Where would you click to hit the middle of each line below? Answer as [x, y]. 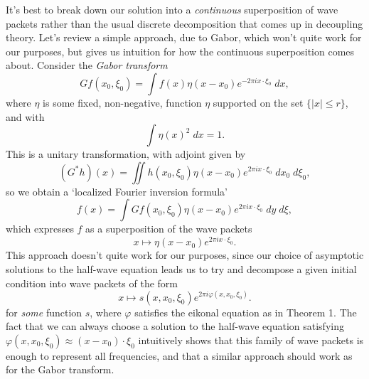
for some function [44, 312]
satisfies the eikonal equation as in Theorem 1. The [246, 312]
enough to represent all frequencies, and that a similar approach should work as [179, 355]
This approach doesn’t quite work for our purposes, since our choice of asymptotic [185, 255]
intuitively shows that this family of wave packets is [251, 340]
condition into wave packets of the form [92, 283]
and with [25, 116]
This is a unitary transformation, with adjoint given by [126, 154]
